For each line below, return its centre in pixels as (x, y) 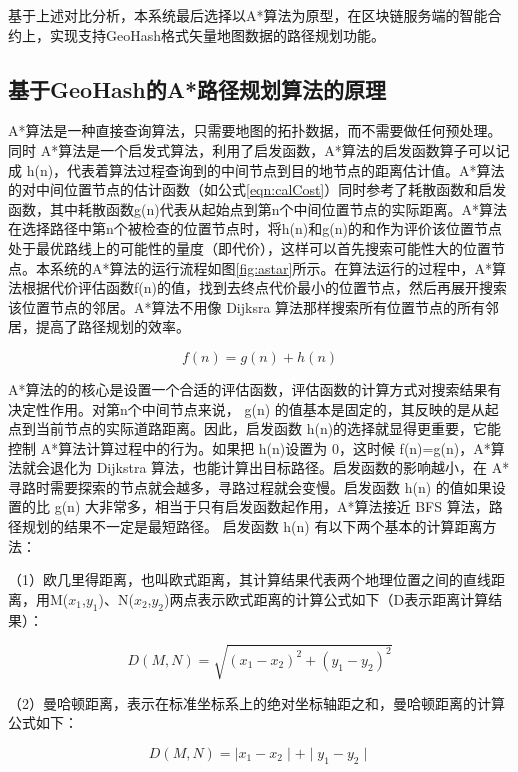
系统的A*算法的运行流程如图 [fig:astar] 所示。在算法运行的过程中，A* (270, 267)
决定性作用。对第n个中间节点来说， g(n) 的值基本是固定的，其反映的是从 (246, 408)
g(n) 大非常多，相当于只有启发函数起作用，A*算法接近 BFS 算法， (271, 506)
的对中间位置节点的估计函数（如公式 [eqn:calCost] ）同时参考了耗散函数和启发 (257, 189)
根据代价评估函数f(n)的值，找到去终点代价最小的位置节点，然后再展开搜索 (264, 287)
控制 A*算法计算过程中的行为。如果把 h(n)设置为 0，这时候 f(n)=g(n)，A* (249, 447)
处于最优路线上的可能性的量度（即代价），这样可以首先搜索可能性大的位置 (249, 247)
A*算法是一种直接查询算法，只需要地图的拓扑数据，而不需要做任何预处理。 (255, 130)
